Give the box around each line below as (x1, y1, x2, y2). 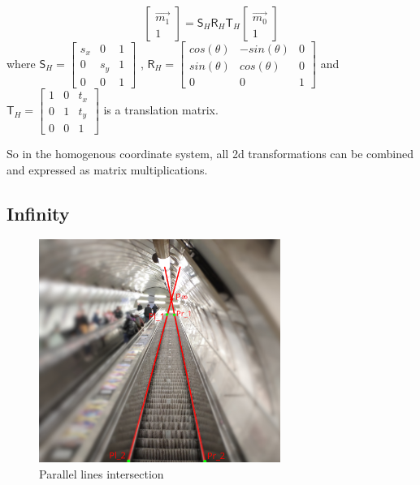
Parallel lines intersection (39, 465, 164, 482)
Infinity (6, 200, 70, 225)
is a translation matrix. (103, 101, 219, 118)
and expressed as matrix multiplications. (6, 161, 208, 178)
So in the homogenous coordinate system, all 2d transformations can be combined (6, 145, 414, 162)
